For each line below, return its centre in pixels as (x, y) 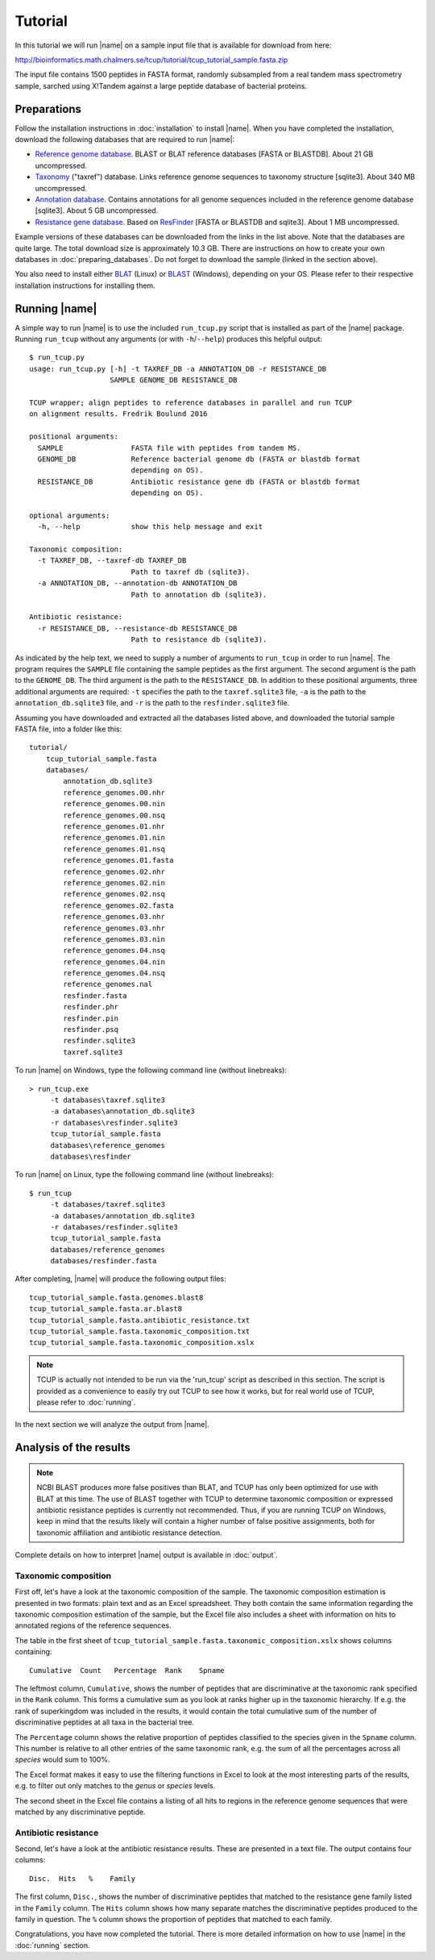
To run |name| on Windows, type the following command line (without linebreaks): (151, 1070)
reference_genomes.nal (108, 984)
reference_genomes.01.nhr (114, 827)
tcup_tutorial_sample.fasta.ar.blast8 (106, 1309)
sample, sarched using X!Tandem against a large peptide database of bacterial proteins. (161, 85)
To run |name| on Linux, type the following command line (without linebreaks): (144, 1175)
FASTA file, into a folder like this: (68, 729)
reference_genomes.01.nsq (114, 849)
